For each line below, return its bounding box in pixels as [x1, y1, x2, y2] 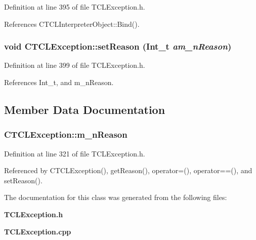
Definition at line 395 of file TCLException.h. [4, 2, 145, 12]
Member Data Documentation [4, 101, 165, 117]
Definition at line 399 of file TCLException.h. [4, 60, 145, 70]
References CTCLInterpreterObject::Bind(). [4, 18, 140, 29]
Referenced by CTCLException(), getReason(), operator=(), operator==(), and [4, 165, 252, 176]
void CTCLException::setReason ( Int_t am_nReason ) [4, 40, 232, 53]
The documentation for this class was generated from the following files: [4, 192, 227, 203]
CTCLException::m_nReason [4, 128, 127, 141]
